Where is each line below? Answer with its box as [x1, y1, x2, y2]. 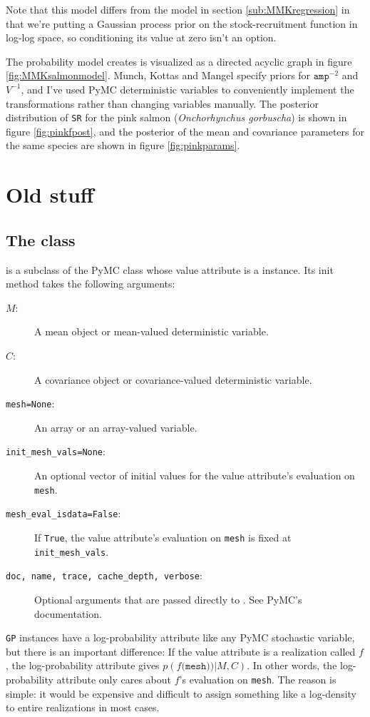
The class [6, 228, 76, 250]
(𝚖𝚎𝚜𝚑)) [181, 661, 215, 672]
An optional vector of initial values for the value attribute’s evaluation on [34, 468, 355, 483]
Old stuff [6, 180, 94, 209]
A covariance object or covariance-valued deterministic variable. [34, 372, 312, 387]
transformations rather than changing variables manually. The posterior [6, 96, 319, 111]
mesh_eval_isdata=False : [6, 506, 121, 521]
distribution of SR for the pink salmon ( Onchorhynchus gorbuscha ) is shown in [6, 110, 347, 125]
